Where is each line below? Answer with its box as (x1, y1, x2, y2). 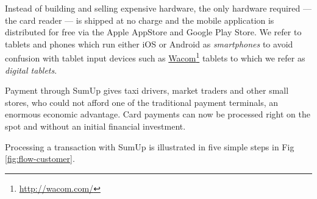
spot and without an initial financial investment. (5, 120, 186, 132)
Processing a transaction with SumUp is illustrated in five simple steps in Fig (5, 140, 294, 153)
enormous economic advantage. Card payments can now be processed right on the (5, 108, 310, 120)
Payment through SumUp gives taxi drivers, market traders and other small (5, 84, 289, 97)
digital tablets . (5, 63, 57, 76)
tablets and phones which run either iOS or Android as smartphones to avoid (5, 37, 293, 50)
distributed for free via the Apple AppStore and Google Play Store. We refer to (5, 26, 302, 38)
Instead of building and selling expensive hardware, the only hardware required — (5, 2, 312, 14)
